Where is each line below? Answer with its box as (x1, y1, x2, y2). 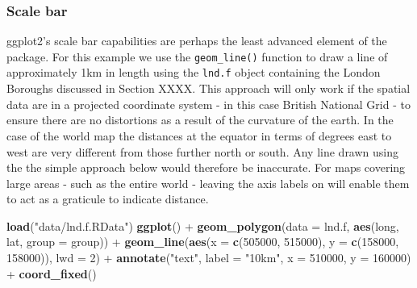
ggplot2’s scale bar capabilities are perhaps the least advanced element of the (6, 32, 387, 49)
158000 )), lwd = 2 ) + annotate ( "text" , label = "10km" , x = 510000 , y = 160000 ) (6, 249, 411, 266)
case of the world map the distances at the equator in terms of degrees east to (6, 127, 392, 144)
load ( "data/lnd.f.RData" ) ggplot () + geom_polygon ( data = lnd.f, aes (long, (6, 217, 399, 234)
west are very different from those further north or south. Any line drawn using (6, 143, 399, 160)
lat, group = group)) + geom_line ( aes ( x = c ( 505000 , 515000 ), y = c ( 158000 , (6, 233, 399, 250)
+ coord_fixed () (6, 265, 97, 282)
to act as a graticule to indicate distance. (6, 190, 209, 207)
